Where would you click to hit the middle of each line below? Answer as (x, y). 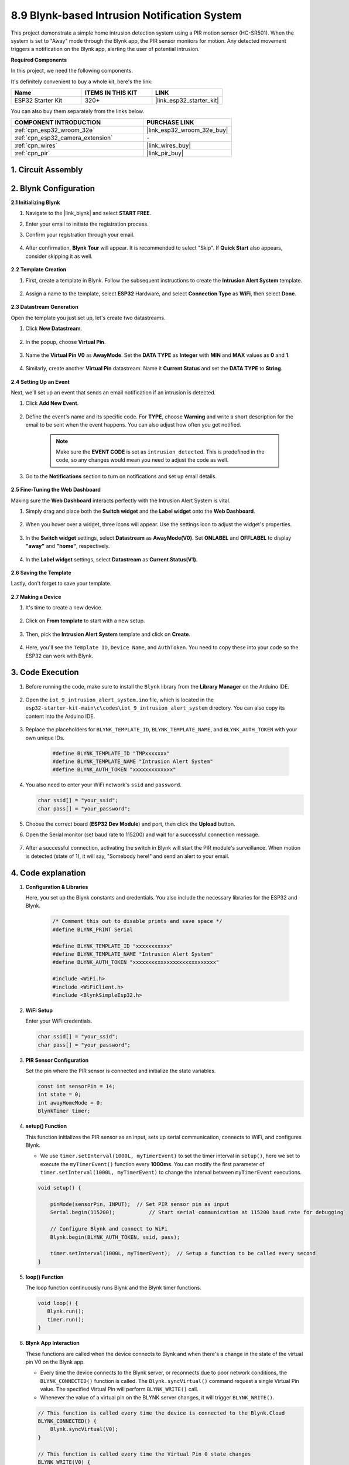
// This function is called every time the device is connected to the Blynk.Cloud (161, 1413)
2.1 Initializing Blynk (35, 202)
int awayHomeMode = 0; (70, 1103)
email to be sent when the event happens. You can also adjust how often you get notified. (133, 425)
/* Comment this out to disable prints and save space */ (137, 921)
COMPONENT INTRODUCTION (58, 122)
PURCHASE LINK (170, 122)
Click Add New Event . (52, 403)
